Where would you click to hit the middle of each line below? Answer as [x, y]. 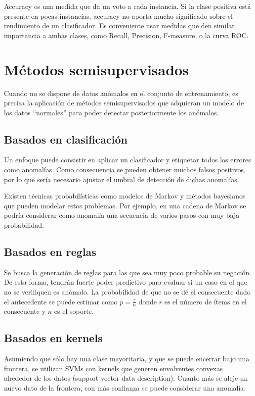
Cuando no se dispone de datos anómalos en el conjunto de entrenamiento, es [121, 93]
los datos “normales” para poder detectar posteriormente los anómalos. [111, 112]
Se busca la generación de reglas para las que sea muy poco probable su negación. [128, 272]
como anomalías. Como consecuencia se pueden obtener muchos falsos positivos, [125, 170]
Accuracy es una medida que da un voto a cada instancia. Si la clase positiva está [127, 6]
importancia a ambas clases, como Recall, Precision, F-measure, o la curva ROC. [126, 35]
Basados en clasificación [66, 139]
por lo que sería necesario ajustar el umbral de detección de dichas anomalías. [122, 179]
